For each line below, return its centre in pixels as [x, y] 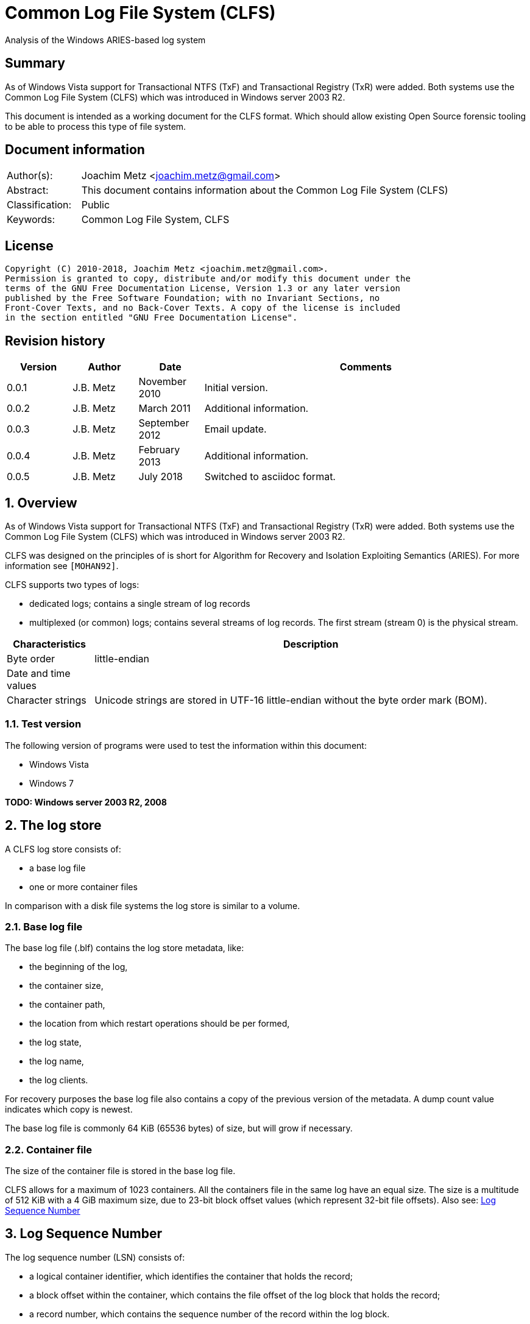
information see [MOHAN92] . [62, 565]
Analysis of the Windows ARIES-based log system [105, 40]
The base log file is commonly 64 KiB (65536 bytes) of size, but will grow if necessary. [179, 1128]
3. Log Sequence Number [84, 1234]
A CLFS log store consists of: [63, 849]
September [164, 423]
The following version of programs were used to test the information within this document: [186, 745]
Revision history [55, 341]
